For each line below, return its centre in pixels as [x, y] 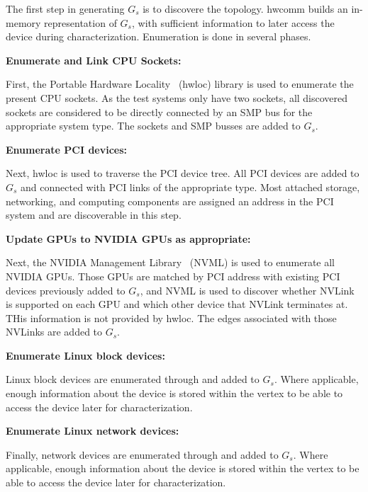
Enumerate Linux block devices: [85, 355]
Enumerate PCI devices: [67, 149]
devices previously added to [66, 290]
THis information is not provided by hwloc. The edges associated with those [171, 317]
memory [23, 22]
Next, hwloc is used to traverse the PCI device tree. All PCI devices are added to [183, 173]
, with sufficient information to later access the [233, 22]
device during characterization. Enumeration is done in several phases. [158, 36]
